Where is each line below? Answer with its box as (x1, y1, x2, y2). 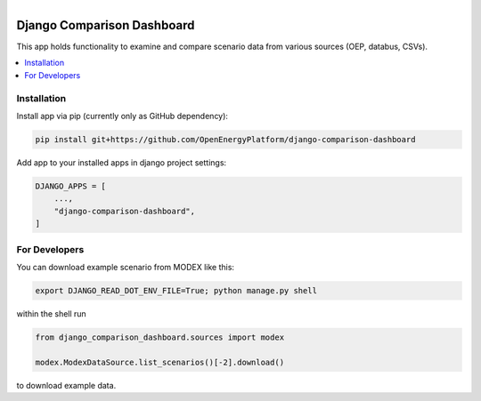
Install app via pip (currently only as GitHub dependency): (16, 111, 229, 122)
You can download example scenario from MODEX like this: (16, 261, 235, 272)
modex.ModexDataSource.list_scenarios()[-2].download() (35, 357, 285, 367)
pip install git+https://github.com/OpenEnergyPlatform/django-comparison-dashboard (35, 134, 416, 144)
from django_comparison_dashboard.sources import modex (35, 332, 285, 342)
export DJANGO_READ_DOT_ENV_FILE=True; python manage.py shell (35, 285, 318, 295)
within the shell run (16, 308, 86, 319)
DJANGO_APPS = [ (35, 180, 107, 191)
